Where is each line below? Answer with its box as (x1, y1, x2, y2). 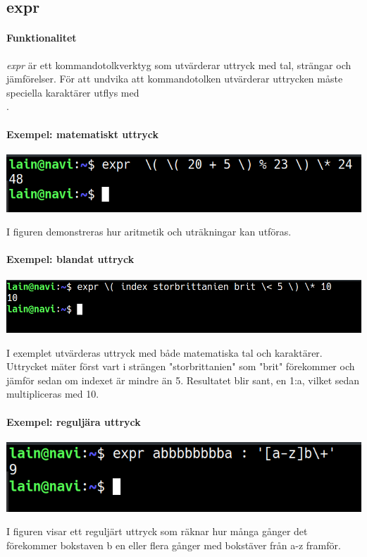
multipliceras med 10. (6, 386, 99, 401)
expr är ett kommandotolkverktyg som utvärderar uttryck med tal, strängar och (6, 57, 352, 72)
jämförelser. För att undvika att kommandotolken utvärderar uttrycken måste (6, 71, 343, 86)
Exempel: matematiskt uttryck (6, 126, 159, 141)
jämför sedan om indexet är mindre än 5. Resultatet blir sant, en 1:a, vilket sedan (6, 372, 360, 387)
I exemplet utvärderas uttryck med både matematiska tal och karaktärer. (6, 345, 323, 360)
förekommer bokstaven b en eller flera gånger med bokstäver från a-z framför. (6, 537, 341, 552)
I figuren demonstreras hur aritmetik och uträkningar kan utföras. (6, 224, 292, 239)
